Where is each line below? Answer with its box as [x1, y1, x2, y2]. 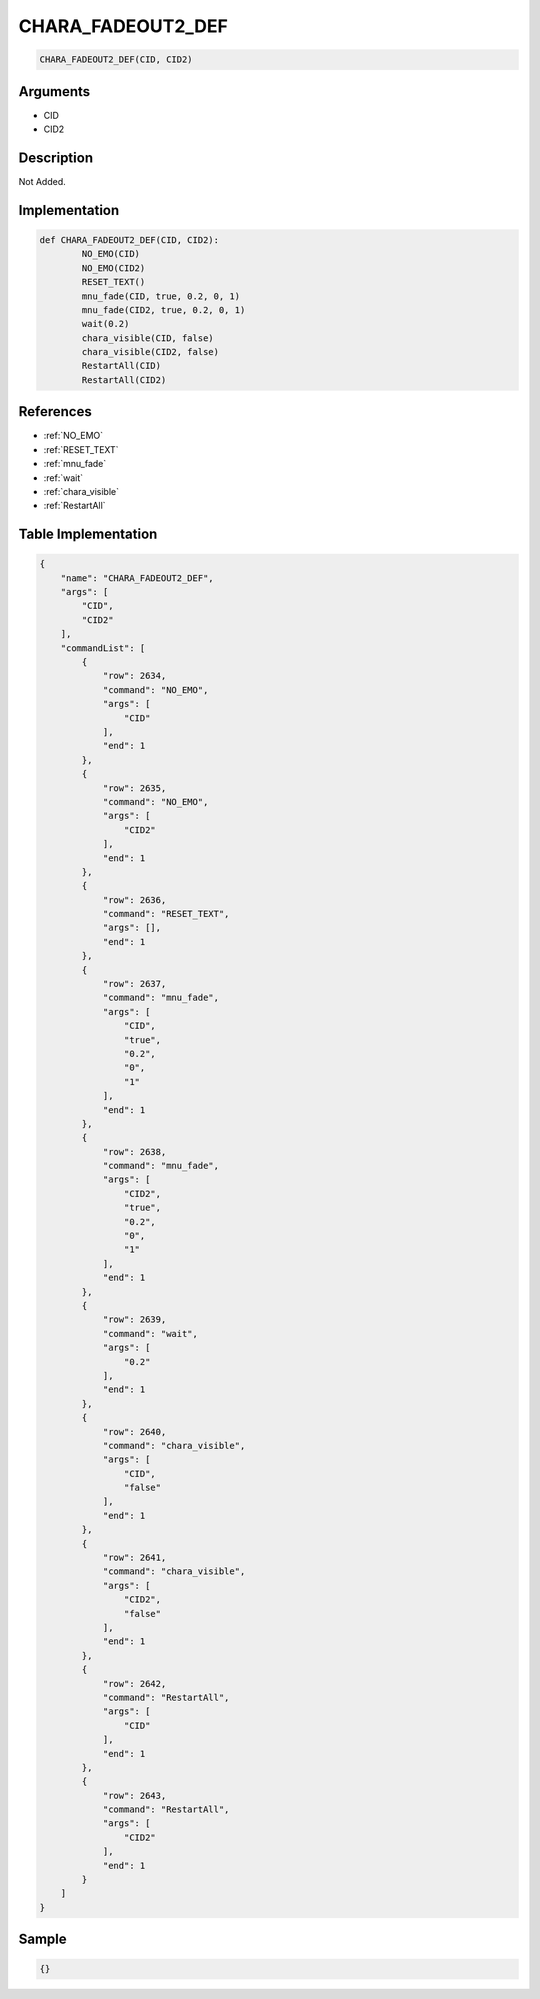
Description [18, 149, 94, 166]
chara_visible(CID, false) [81, 332, 214, 344]
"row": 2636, [102, 894, 167, 905]
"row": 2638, [102, 1146, 167, 1157]
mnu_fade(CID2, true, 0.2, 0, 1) [81, 304, 246, 315]
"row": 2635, [102, 782, 167, 794]
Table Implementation [18, 526, 158, 543]
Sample [18, 1931, 67, 1948]
